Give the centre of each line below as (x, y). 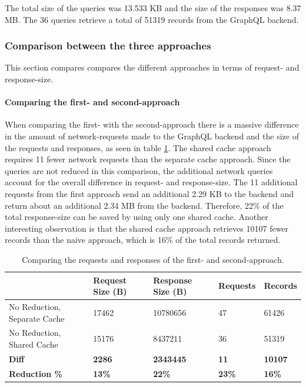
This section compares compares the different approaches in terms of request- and (152, 67)
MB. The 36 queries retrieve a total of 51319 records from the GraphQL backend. (152, 19)
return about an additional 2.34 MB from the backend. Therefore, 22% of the (144, 205)
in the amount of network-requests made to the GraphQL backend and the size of (152, 136)
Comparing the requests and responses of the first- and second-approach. (153, 259)
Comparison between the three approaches (108, 46)
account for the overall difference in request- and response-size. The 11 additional (151, 182)
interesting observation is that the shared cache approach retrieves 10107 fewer (147, 228)
